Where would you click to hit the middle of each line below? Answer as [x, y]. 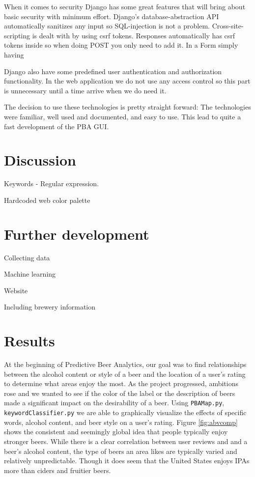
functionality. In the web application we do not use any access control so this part [127, 81]
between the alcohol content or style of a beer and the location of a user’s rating [125, 374]
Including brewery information [50, 307]
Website [16, 290]
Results [29, 341]
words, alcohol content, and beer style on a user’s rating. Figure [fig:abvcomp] [121, 422]
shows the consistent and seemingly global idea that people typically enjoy [116, 432]
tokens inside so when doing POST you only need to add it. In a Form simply [121, 45]
